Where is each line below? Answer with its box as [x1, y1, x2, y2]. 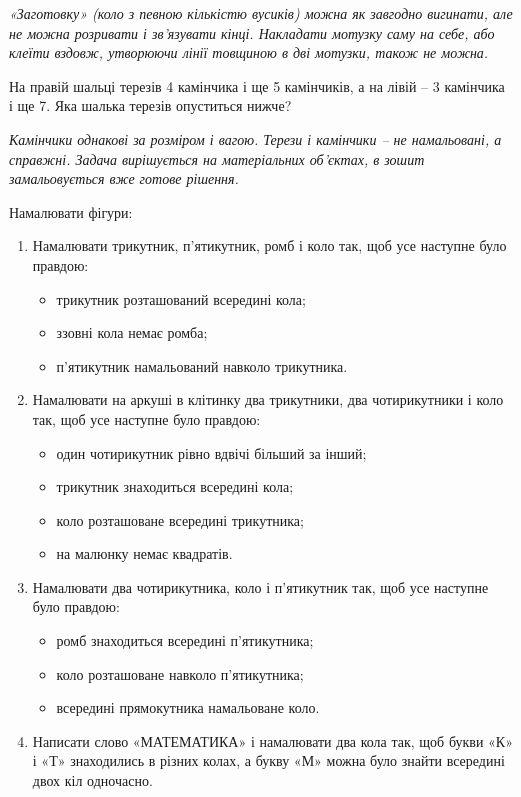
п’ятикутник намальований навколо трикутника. [56, 355, 348, 376]
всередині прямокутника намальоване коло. [56, 697, 320, 718]
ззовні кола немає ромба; [56, 322, 208, 343]
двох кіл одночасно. [32, 770, 153, 791]
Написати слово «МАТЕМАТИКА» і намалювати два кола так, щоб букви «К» [32, 730, 513, 751]
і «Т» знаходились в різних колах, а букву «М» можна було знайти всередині [32, 750, 505, 771]
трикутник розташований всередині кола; [56, 288, 306, 309]
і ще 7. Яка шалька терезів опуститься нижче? [9, 95, 292, 116]
